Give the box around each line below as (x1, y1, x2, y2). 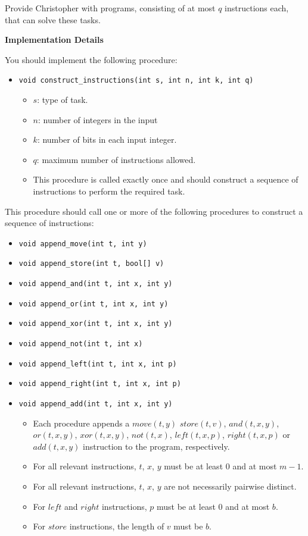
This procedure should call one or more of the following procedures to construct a (5, 205, 303, 217)
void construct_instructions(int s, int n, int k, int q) (18, 76, 254, 85)
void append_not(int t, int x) (18, 340, 143, 349)
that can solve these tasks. (5, 13, 101, 26)
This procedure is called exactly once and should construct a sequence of (33, 173, 298, 186)
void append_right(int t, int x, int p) (18, 380, 181, 388)
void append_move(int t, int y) (18, 239, 147, 248)
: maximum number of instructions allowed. (36, 153, 196, 165)
